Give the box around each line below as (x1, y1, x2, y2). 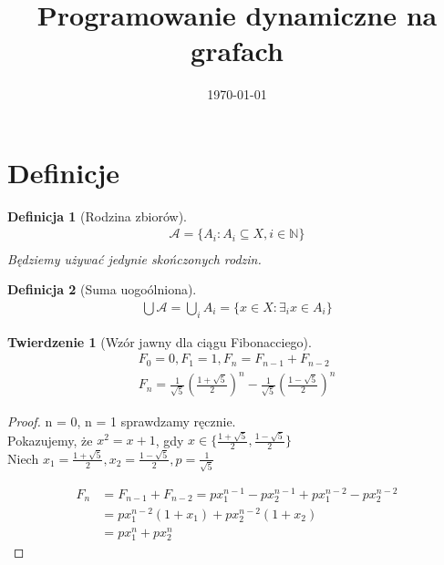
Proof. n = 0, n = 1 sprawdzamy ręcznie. (7, 412, 236, 431)
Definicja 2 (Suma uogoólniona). (7, 280, 197, 299)
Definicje (7, 153, 120, 190)
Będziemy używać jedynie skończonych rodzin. (7, 249, 262, 268)
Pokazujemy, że (7, 430, 93, 449)
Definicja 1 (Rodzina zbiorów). (7, 206, 187, 225)
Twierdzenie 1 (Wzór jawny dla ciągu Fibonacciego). (7, 332, 312, 351)
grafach (191, 32, 284, 69)
